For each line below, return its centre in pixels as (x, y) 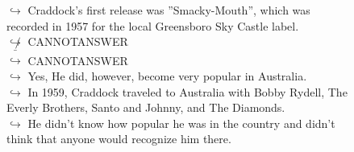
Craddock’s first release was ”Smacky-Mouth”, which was (169, 10)
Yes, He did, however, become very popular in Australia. (167, 75)
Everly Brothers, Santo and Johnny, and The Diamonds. (146, 107)
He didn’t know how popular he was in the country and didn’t (181, 123)
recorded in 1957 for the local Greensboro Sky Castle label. (153, 25)
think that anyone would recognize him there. (119, 139)
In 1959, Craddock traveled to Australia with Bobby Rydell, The (187, 91)
